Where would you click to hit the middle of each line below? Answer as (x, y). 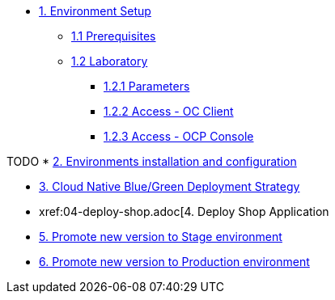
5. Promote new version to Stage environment (161, 237)
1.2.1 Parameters (147, 86)
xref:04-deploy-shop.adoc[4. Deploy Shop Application (184, 211)
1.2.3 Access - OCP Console (179, 136)
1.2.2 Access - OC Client (169, 111)
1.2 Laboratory (110, 61)
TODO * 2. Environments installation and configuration (152, 161)
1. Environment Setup (95, 11)
